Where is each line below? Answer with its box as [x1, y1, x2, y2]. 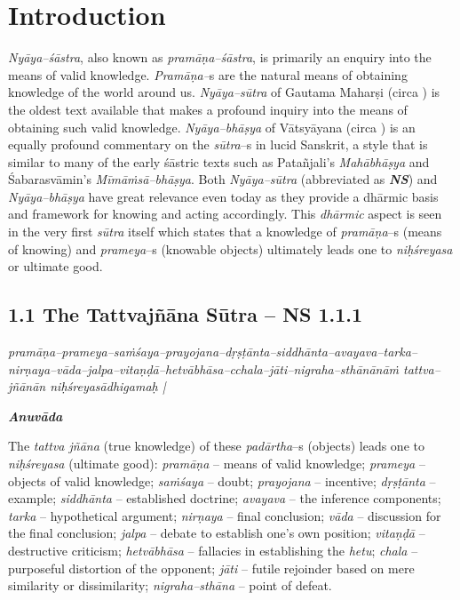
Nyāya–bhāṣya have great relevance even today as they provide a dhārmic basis [8, 187, 439, 205]
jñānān [8, 377, 46, 396]
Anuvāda [8, 406, 63, 425]
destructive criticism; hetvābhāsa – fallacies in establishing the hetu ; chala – [8, 540, 418, 559]
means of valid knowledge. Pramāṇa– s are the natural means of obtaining [8, 65, 408, 84]
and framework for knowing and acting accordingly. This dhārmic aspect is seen [8, 204, 442, 223]
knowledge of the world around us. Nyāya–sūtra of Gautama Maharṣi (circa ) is [8, 83, 440, 101]
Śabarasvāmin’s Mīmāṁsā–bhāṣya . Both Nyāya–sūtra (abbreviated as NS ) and [8, 170, 438, 188]
